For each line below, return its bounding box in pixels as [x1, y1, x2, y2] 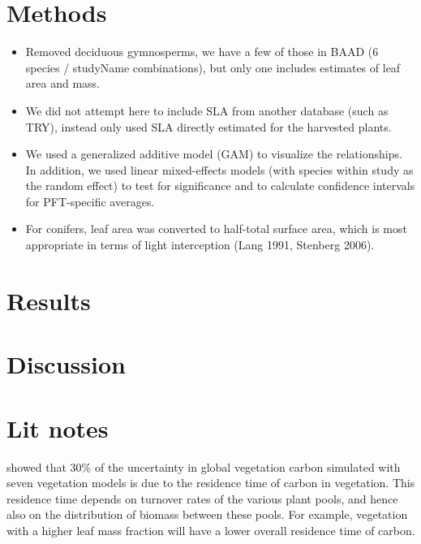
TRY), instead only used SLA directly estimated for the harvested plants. [25, 118, 392, 135]
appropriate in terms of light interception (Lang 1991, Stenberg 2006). [25, 236, 375, 253]
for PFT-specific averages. [25, 192, 155, 209]
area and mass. [25, 75, 100, 92]
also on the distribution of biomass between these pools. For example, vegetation [6, 506, 408, 523]
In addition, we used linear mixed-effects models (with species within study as [25, 161, 414, 178]
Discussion [6, 348, 126, 381]
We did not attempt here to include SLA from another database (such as [25, 101, 389, 119]
